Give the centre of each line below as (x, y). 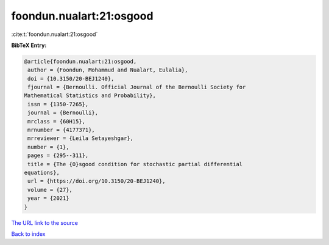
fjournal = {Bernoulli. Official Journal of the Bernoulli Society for (137, 87)
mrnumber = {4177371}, (62, 130)
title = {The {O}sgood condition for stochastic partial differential (135, 164)
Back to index (28, 234)
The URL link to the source (45, 222)
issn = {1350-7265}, (58, 104)
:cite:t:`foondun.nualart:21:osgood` (55, 34)
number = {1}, (48, 147)
